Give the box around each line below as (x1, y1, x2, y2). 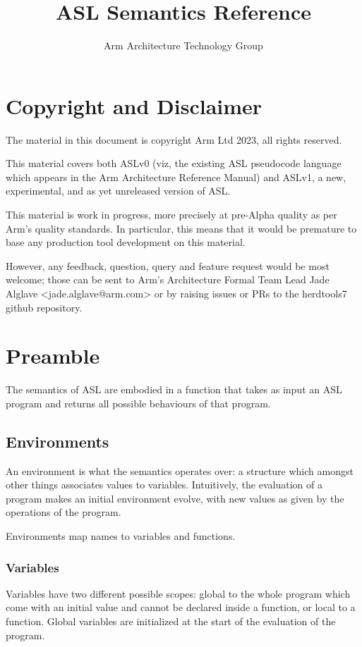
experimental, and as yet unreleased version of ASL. (6, 183, 231, 198)
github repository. (6, 300, 83, 314)
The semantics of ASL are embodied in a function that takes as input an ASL (6, 382, 342, 397)
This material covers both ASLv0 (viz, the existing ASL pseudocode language (6, 156, 342, 171)
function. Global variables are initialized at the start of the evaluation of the (6, 614, 336, 629)
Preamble (6, 341, 100, 370)
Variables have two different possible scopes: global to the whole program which (6, 586, 351, 600)
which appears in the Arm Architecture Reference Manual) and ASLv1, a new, (6, 169, 346, 184)
